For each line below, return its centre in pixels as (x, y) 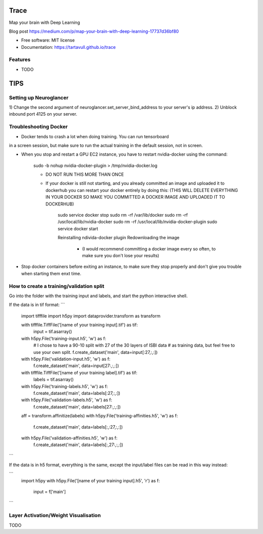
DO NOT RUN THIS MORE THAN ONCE (85, 175)
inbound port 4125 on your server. (43, 114)
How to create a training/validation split (57, 286)
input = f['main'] (49, 492)
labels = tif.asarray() (54, 380)
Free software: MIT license (48, 40)
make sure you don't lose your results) (121, 255)
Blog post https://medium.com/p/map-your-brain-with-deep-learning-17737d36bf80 (94, 31)
